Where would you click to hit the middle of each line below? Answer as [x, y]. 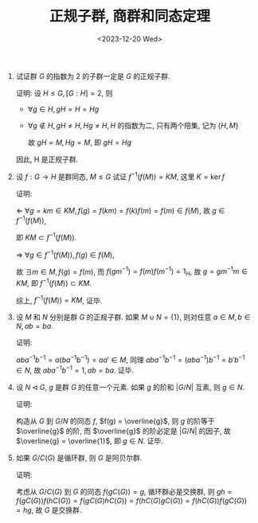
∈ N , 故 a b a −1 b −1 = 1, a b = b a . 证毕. [75, 369]
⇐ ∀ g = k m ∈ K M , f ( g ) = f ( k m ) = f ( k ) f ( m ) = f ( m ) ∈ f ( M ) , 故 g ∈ [120, 210]
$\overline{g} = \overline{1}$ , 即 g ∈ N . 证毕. [89, 441]
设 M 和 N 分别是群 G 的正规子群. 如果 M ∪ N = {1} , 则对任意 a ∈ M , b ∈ [133, 317]
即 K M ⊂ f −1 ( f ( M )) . [46, 237]
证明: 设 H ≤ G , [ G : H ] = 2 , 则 [64, 93]
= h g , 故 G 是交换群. [49, 509]
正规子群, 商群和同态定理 [130, 16]
